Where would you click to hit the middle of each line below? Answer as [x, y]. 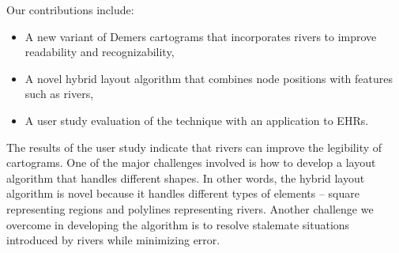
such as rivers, [59, 94]
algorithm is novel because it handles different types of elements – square [183, 193]
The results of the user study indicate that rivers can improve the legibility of [194, 147]
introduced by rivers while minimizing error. [113, 240]
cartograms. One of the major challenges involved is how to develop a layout [191, 162]
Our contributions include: [70, 9]
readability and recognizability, [100, 52]
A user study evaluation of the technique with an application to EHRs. [197, 120]
